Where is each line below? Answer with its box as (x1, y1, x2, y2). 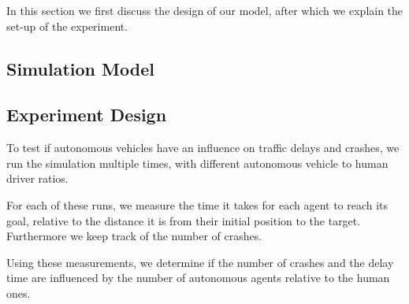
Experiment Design (6, 102, 167, 127)
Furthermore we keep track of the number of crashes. (6, 228, 262, 244)
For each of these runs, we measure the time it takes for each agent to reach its (6, 196, 389, 213)
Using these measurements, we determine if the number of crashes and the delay (6, 254, 394, 270)
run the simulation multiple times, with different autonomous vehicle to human (6, 154, 389, 171)
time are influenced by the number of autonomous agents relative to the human (6, 269, 390, 286)
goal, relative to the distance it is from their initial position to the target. (6, 212, 361, 228)
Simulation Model (6, 56, 154, 80)
